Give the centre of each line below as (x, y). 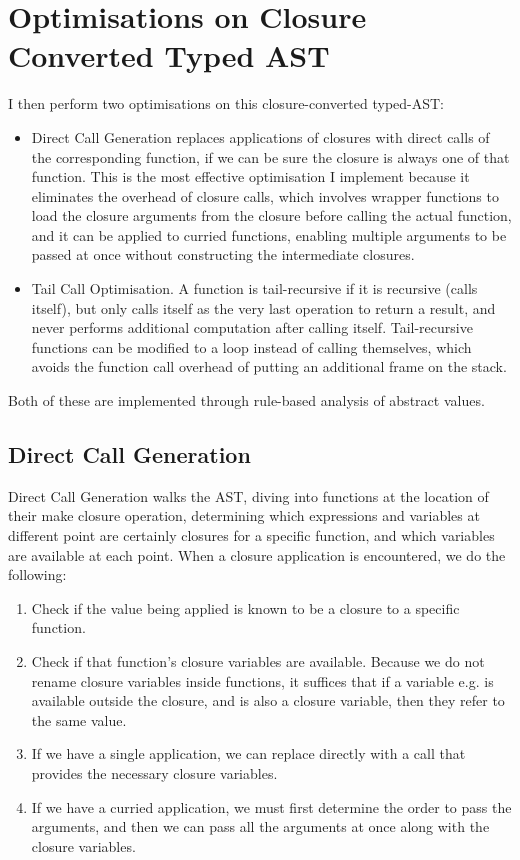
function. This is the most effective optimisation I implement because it (250, 176)
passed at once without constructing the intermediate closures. (223, 254)
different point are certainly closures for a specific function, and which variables (251, 535)
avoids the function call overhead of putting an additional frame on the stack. (269, 366)
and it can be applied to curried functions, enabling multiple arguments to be (269, 234)
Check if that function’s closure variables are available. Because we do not (258, 660)
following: (37, 574)
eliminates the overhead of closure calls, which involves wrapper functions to (265, 195)
